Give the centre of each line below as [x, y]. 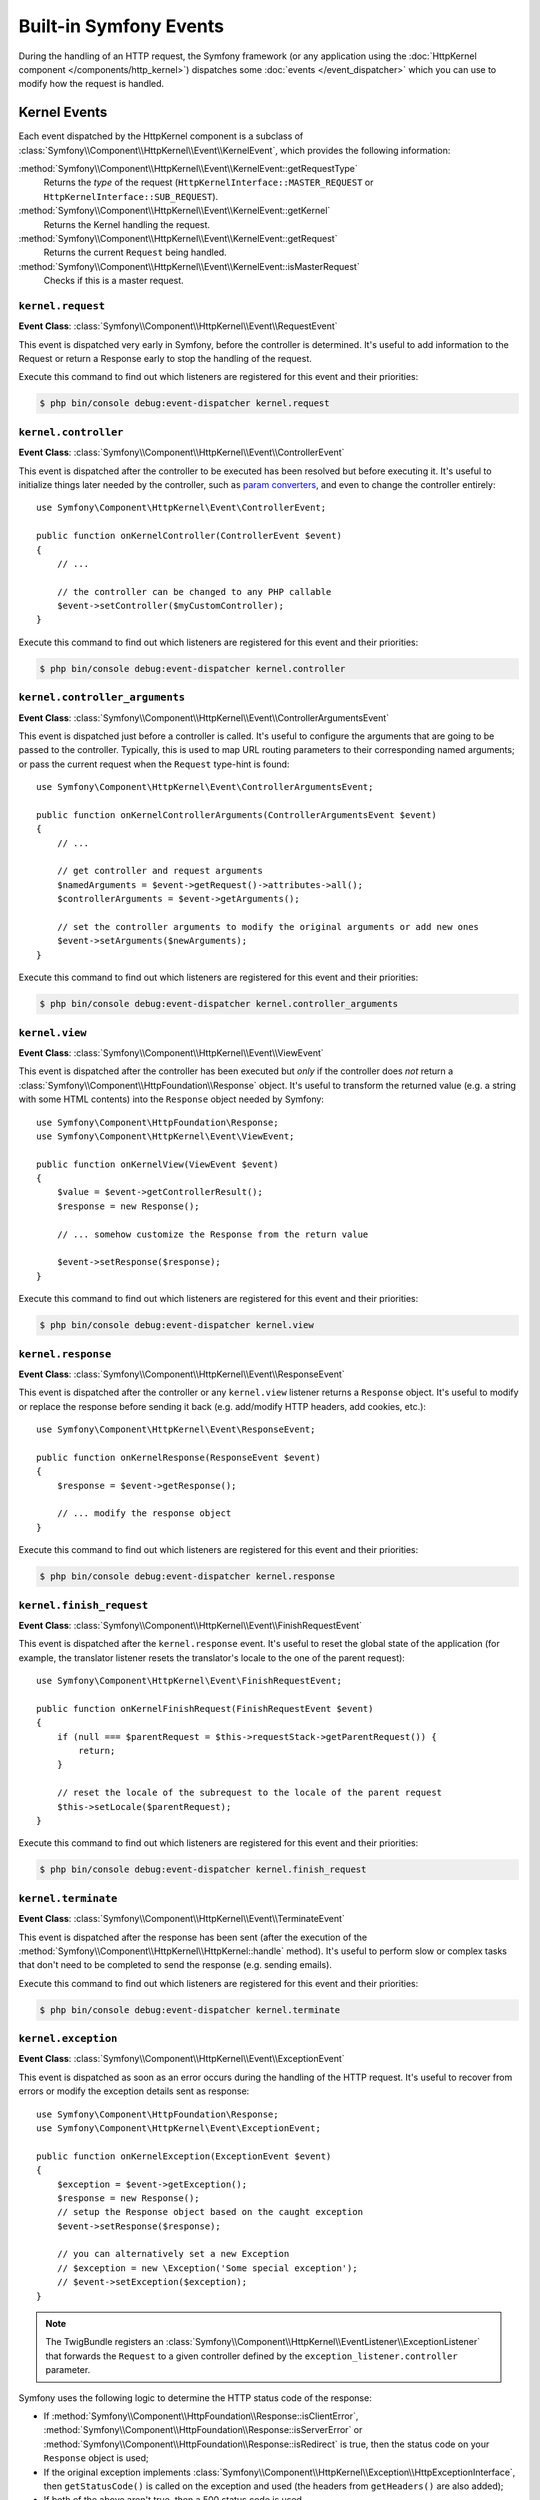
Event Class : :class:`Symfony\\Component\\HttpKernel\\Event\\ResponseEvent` [181, 1374]
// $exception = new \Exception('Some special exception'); [207, 2268]
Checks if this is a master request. [113, 281]
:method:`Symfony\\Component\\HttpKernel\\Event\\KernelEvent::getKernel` [174, 211]
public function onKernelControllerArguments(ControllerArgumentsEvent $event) [236, 814]
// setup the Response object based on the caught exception [210, 2212]
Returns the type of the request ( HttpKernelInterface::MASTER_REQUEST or [208, 182]
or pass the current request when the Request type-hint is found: [154, 764]
